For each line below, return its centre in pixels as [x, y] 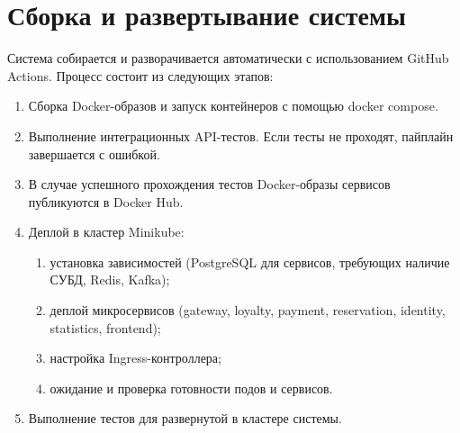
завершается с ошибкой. [94, 153]
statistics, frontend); [105, 327]
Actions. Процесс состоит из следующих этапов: [140, 75]
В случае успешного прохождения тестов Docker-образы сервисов [209, 184]
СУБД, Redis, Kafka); [110, 280]
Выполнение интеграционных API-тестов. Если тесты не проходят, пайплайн [241, 135]
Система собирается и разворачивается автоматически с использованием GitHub [228, 58]
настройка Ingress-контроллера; [135, 358]
